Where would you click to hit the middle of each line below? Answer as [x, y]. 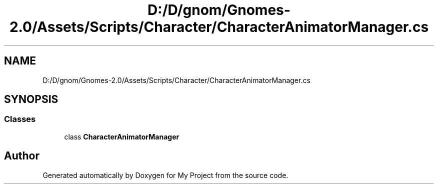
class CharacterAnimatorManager [122, 136]
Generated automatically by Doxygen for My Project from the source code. [165, 175]
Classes [20, 119]
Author [22, 156]
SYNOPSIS [31, 99]
